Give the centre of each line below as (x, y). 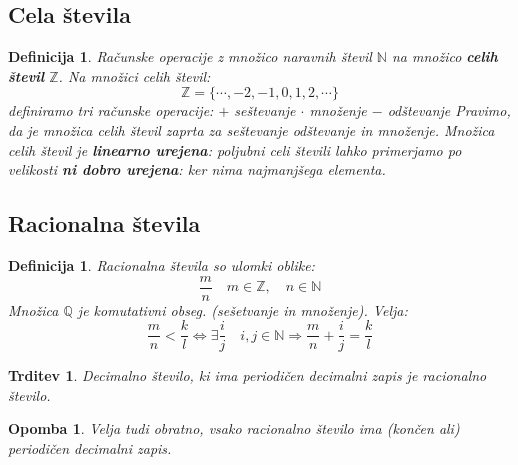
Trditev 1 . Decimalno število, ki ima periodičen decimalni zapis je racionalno (247, 375)
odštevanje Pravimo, (449, 110)
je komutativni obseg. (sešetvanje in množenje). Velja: (242, 309)
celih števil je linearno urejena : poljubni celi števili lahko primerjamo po (235, 149)
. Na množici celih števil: (134, 75)
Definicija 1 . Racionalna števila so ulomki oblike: (161, 264)
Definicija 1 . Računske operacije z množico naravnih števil (190, 56)
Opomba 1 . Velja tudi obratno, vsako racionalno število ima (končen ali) (234, 428)
